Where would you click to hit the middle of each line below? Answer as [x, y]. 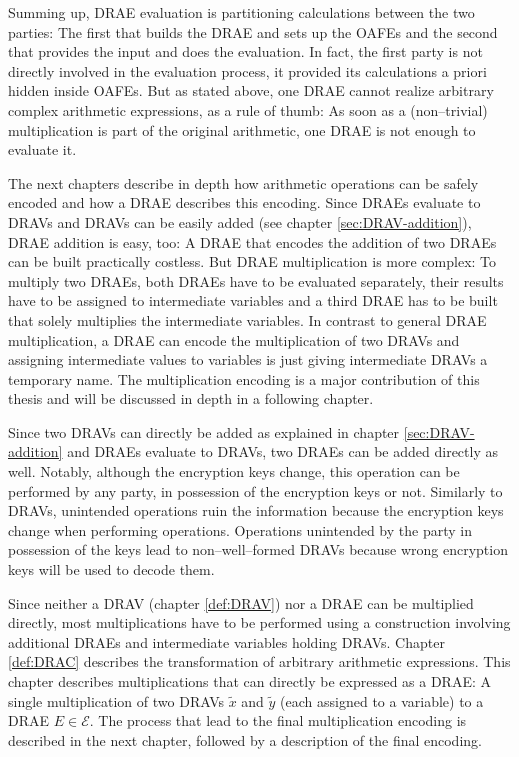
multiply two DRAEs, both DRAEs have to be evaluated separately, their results [256, 280]
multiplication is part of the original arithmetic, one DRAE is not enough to [242, 129]
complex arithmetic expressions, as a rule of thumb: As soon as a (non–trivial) [248, 109]
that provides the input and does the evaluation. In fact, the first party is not [245, 51]
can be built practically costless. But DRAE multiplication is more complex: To [252, 261]
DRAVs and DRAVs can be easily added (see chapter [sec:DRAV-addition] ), [240, 221]
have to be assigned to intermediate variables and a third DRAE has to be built [253, 300]
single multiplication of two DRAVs [116, 700]
